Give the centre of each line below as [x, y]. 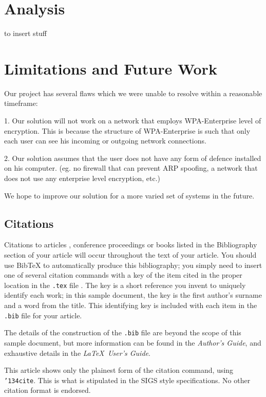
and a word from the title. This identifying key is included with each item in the [131, 305]
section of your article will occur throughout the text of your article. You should [130, 254]
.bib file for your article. [43, 315]
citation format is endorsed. [47, 390]
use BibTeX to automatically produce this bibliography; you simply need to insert [133, 265]
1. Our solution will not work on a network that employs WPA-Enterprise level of [133, 121]
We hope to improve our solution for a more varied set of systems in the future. [129, 195]
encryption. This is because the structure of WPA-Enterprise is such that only [127, 130]
